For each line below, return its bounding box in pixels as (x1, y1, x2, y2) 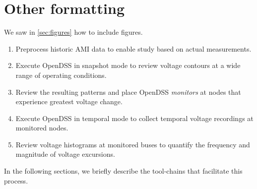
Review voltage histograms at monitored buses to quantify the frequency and (15, 139, 250, 149)
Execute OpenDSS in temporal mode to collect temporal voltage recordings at (15, 113, 254, 123)
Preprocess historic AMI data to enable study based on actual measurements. (15, 43, 252, 54)
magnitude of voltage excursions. (15, 149, 115, 159)
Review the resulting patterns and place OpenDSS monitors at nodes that (15, 86, 241, 97)
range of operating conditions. (15, 69, 107, 80)
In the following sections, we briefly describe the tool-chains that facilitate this (4, 166, 243, 176)
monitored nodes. (15, 123, 68, 133)
